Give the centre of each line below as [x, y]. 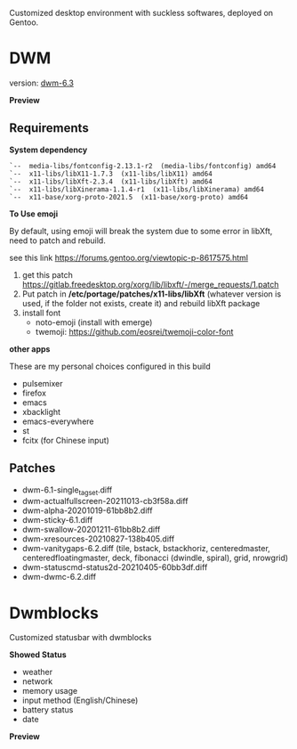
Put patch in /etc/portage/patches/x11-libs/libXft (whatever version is [152, 294]
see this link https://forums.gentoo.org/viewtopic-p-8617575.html [129, 257]
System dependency [48, 150]
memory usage [50, 691]
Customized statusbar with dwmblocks [80, 638]
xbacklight [41, 411]
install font [41, 313]
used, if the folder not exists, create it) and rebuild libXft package [141, 303]
